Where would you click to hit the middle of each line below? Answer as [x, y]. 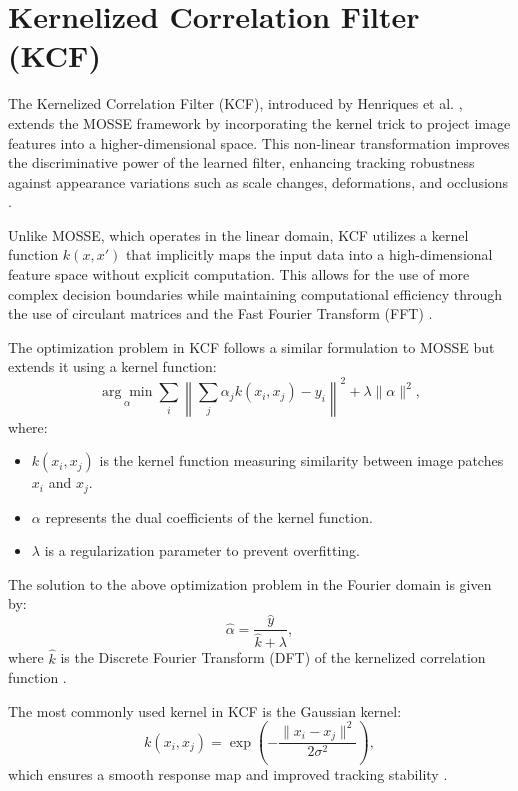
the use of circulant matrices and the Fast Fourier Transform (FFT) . [220, 313]
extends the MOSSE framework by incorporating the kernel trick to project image [259, 122]
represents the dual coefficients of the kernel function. [209, 516]
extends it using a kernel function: [112, 366]
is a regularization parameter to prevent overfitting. [202, 550]
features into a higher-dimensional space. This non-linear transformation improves [259, 142]
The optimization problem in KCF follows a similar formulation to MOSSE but [251, 346]
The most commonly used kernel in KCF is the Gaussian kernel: [205, 710]
